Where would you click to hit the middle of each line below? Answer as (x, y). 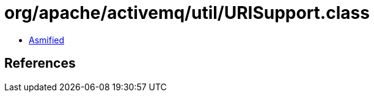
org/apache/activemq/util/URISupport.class (187, 13)
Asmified (47, 40)
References (40, 63)
